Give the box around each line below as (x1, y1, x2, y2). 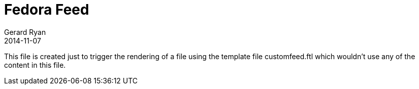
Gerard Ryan (4, 27, 46, 36)
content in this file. (4, 60, 66, 69)
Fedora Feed (4, 1, 89, 18)
